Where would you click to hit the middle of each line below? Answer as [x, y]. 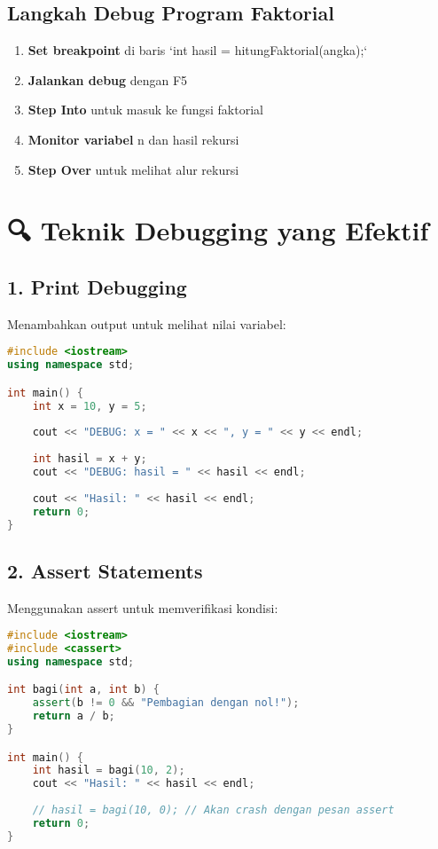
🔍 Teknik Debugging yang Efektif [218, 230]
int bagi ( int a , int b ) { [83, 690]
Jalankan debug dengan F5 [108, 79]
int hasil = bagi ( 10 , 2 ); [109, 770]
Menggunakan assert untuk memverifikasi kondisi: [143, 607]
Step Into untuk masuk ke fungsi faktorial [145, 110]
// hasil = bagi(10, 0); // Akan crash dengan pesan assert [213, 810]
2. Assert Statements [105, 570]
